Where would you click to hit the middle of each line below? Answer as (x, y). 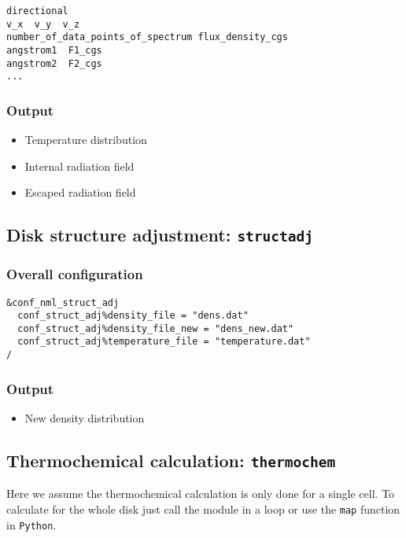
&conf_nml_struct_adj (63, 302)
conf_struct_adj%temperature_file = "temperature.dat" (164, 342)
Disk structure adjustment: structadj (160, 235)
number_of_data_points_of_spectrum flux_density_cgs (147, 37)
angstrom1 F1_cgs (54, 50)
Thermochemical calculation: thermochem (171, 460)
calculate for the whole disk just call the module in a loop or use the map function (203, 509)
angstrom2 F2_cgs (54, 63)
